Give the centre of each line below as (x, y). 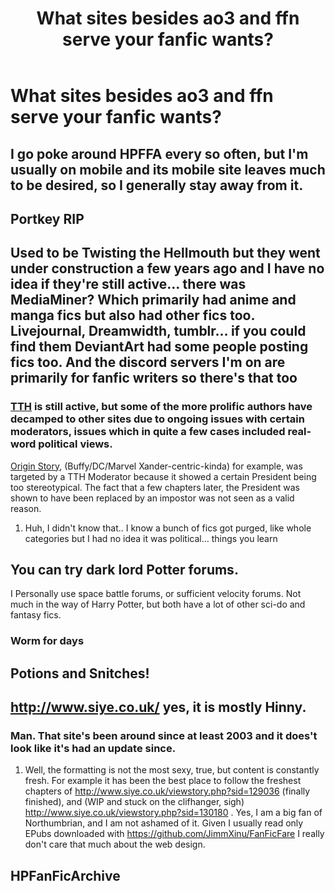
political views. (75, 444)
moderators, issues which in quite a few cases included (148, 432)
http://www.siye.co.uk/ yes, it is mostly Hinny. (158, 707)
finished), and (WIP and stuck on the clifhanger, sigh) (134, 802)
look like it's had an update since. (93, 749)
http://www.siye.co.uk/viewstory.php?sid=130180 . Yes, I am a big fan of (173, 813)
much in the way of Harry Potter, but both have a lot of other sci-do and (158, 604)
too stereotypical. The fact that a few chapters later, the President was (155, 487)
